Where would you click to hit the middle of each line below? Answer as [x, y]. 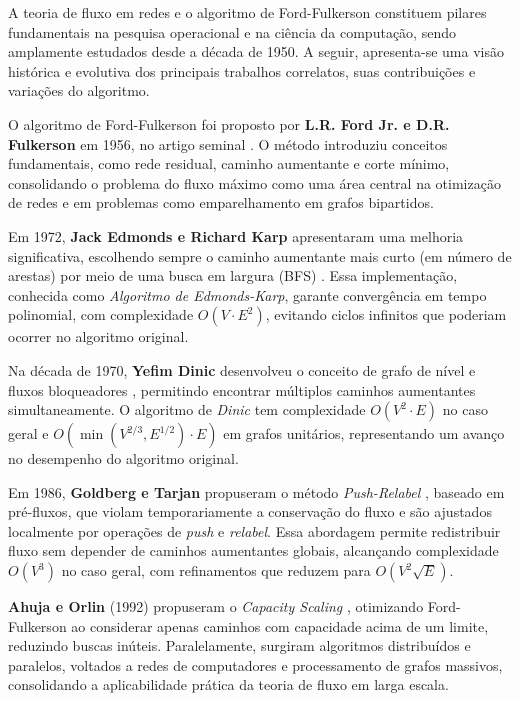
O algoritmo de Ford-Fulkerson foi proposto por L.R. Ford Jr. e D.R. [229, 123]
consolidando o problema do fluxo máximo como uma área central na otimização [254, 182]
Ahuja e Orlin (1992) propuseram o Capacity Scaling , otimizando [216, 606]
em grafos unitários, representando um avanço [364, 433]
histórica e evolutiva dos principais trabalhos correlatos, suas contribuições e [242, 70]
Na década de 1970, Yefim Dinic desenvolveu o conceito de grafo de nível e [242, 369]
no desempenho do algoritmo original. [123, 458]
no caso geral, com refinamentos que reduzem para [216, 570]
